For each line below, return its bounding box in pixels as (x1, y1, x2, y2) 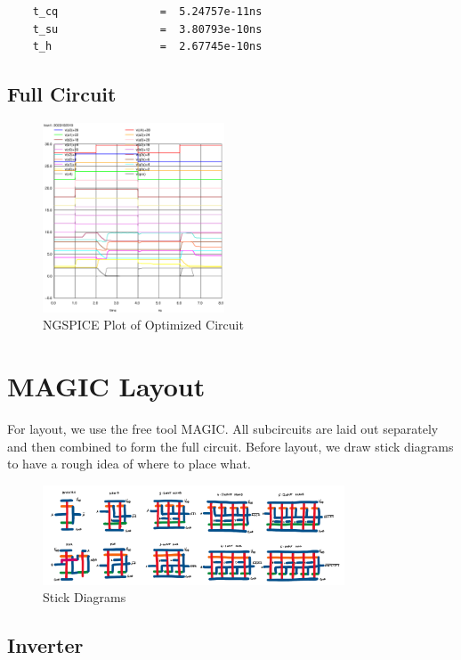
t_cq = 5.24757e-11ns (32, 5, 263, 18)
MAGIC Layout (7, 368, 206, 403)
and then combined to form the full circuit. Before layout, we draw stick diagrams (7, 436, 454, 455)
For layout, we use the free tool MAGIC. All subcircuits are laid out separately (7, 419, 439, 437)
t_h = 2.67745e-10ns (32, 40, 263, 53)
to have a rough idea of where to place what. (7, 454, 251, 473)
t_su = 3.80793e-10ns (32, 22, 263, 36)
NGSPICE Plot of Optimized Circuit (43, 315, 244, 334)
